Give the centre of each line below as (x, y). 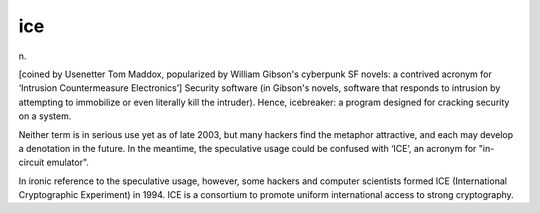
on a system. (45, 116)
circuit (31, 162)
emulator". (68, 162)
